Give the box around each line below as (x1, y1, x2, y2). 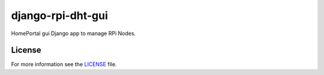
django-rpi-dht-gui (11, 9, 108, 22)
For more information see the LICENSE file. (11, 61, 117, 68)
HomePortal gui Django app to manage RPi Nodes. (11, 30, 136, 37)
